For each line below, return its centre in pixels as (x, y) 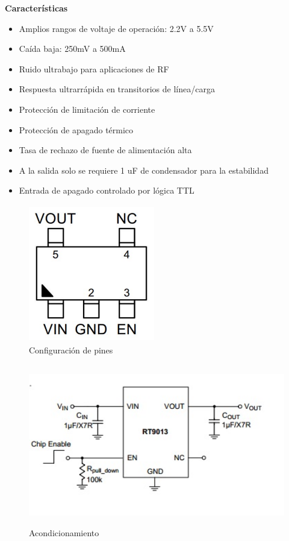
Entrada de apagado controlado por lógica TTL (107, 190)
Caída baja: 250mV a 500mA (72, 49)
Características (36, 8)
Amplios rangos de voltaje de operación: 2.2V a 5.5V (116, 28)
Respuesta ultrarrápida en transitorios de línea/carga (117, 89)
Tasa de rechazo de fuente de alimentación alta (105, 150)
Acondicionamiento (64, 533)
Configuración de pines (71, 350)
